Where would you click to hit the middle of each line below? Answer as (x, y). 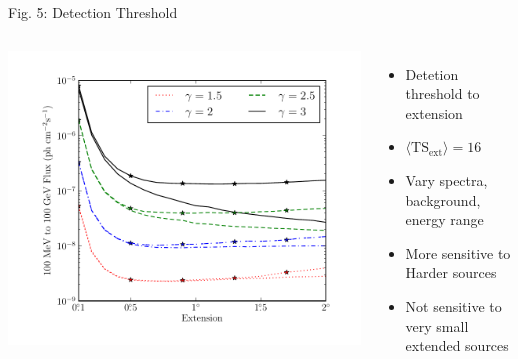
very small (437, 325)
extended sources (457, 345)
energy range (444, 219)
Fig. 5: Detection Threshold (93, 12)
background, (443, 199)
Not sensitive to (453, 305)
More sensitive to (458, 252)
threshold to (442, 93)
